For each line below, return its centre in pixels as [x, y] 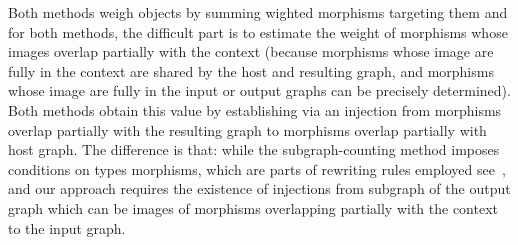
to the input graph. [67, 227]
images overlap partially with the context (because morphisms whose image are [251, 51]
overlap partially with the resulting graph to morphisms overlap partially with [247, 129]
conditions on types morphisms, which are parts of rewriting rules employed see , [257, 168]
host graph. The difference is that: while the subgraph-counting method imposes [254, 149]
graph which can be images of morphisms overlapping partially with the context [253, 207]
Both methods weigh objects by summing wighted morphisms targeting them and [258, 12]
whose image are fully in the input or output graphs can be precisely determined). [259, 90]
